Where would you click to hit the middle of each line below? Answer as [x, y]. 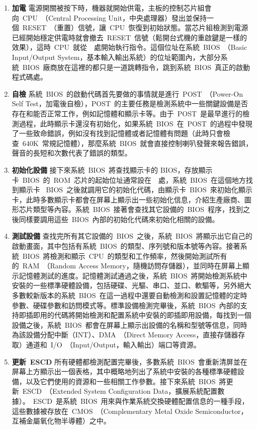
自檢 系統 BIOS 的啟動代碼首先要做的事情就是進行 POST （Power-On [127, 93]
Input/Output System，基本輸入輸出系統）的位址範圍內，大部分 [116, 57]
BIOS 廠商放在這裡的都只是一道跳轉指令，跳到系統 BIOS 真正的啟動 [136, 67]
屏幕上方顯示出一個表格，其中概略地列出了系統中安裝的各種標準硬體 [124, 371]
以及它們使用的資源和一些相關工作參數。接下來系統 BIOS [121, 381]
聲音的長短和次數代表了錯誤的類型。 [72, 153]
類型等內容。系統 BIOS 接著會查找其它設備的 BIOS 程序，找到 [138, 209]
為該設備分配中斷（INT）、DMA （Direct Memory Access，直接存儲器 [125, 335]
